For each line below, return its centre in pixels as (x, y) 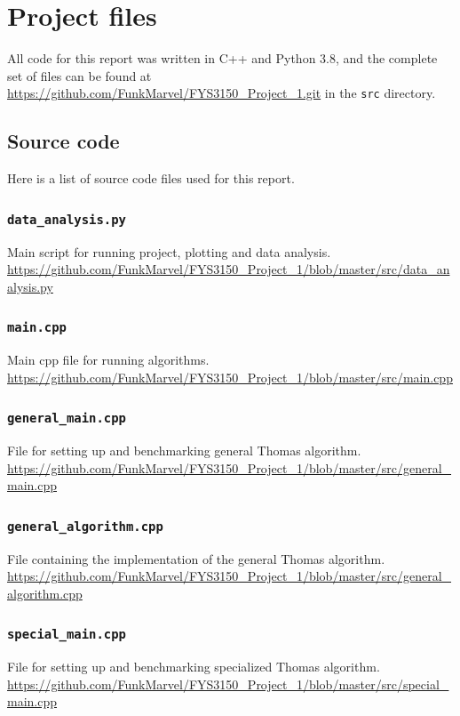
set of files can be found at (79, 75)
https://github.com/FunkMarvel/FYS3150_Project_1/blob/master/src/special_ (228, 684)
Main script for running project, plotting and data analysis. (169, 251)
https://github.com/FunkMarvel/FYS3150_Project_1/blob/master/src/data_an (229, 269)
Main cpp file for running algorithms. (108, 360)
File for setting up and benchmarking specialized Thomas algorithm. (194, 667)
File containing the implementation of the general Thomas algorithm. (196, 558)
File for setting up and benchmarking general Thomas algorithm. (184, 451)
